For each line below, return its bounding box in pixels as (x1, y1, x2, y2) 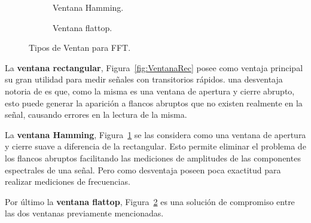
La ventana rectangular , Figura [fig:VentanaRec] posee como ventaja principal (5, 61, 303, 74)
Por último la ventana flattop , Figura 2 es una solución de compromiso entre (5, 195, 295, 207)
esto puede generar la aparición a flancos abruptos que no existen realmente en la (5, 96, 303, 109)
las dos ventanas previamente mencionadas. (5, 207, 164, 219)
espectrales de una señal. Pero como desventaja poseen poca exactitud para (5, 163, 281, 176)
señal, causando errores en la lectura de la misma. (5, 108, 187, 121)
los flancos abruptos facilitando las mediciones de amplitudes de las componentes (5, 151, 301, 164)
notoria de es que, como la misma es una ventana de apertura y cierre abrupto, (5, 84, 295, 97)
